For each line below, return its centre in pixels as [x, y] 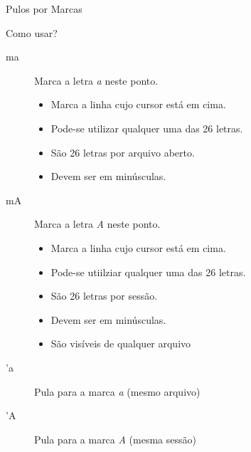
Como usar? [32, 32]
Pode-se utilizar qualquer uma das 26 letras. [147, 128]
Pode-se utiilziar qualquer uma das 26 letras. [148, 272]
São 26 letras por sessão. [104, 296]
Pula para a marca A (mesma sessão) [115, 439]
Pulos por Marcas [44, 9]
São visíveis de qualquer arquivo [121, 343]
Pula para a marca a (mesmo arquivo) [117, 391]
